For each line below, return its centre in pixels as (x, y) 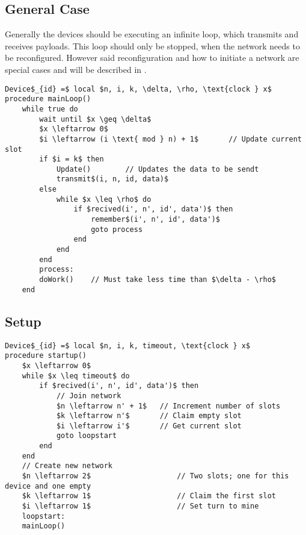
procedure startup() (46, 356)
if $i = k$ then (72, 159)
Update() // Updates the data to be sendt (158, 169)
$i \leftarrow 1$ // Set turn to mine (140, 506)
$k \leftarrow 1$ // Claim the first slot (149, 496)
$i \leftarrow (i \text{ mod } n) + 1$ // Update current (170, 139)
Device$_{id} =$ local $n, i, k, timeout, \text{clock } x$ (128, 346)
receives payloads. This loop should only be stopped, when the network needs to (152, 45)
